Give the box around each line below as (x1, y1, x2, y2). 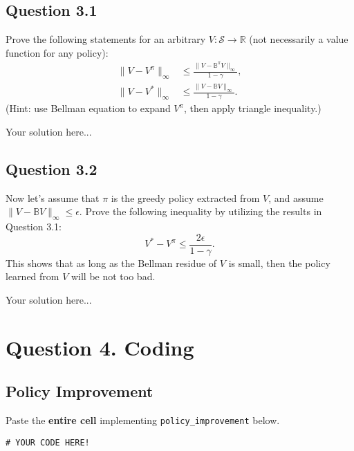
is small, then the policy (228, 255, 330, 270)
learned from (6, 269, 59, 284)
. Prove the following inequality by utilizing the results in (79, 204, 322, 219)
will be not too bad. (71, 269, 156, 284)
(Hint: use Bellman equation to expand (6, 101, 171, 116)
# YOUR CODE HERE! (6, 437, 90, 448)
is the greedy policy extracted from (111, 190, 260, 205)
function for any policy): (6, 45, 109, 59)
